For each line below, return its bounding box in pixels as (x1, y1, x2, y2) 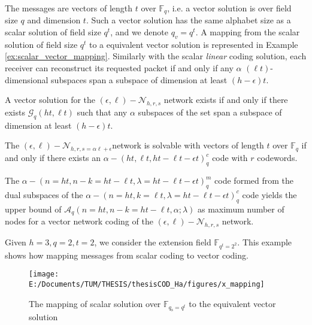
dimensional (5, 73, 49, 86)
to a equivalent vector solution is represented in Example (89, 38, 298, 50)
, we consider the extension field (94, 235, 211, 248)
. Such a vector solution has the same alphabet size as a (86, 14, 291, 26)
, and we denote (110, 26, 168, 38)
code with (212, 151, 248, 164)
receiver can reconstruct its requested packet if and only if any (5, 62, 234, 74)
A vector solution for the (5, 93, 96, 106)
